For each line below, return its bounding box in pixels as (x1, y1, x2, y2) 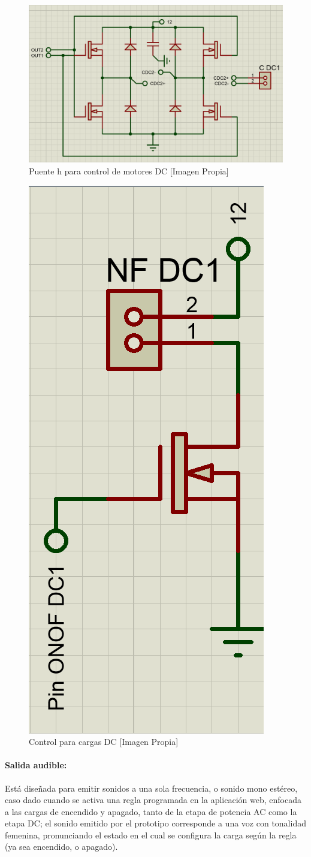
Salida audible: (5, 759, 67, 771)
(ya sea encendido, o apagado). (5, 840, 118, 853)
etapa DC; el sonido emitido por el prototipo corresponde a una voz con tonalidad (5, 817, 306, 829)
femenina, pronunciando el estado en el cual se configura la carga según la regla (5, 828, 297, 841)
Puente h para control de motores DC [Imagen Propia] (29, 164, 229, 177)
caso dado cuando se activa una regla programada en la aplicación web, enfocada (5, 793, 301, 806)
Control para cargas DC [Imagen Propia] (29, 735, 179, 748)
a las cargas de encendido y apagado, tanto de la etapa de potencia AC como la (5, 805, 297, 817)
